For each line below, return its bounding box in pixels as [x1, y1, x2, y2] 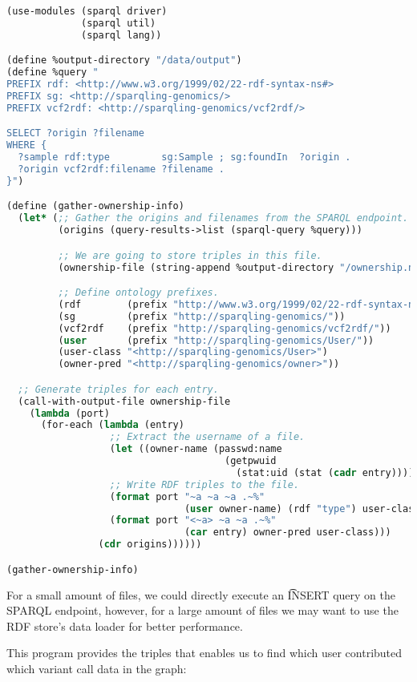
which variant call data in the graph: [6, 660, 187, 676]
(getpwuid [225, 455, 277, 467]
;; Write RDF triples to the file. [109, 478, 300, 490]
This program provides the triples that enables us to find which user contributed [6, 644, 403, 661]
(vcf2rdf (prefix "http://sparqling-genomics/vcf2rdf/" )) [58, 322, 391, 334]
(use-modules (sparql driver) [6, 6, 168, 17]
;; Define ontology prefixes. [58, 287, 219, 299]
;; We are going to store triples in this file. [58, 249, 322, 261]
